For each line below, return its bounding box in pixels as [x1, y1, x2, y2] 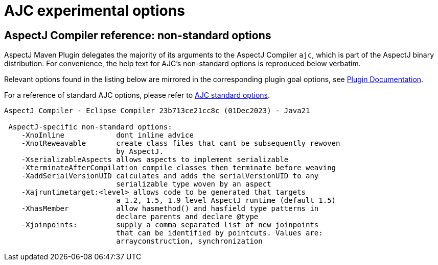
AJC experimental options [4, 2, 185, 19]
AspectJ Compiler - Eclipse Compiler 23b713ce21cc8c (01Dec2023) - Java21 [4, 107, 310, 115]
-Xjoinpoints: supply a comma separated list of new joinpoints [21, 221, 319, 229]
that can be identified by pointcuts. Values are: [116, 229, 323, 237]
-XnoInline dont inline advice [21, 131, 194, 140]
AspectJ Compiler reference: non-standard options [4, 29, 271, 42]
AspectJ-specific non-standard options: [8, 123, 172, 131]
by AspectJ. [116, 147, 164, 156]
